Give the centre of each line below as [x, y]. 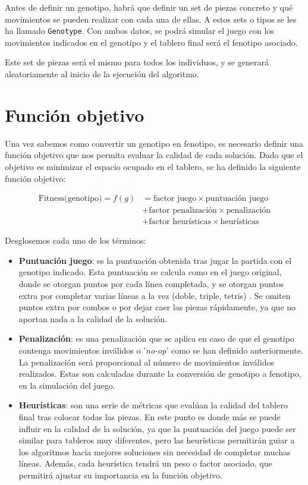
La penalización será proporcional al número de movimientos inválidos [146, 362]
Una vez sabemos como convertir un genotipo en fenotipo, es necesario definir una [154, 143]
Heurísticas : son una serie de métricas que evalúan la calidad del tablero [153, 405]
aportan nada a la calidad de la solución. [93, 318]
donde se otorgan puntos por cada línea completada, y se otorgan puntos [151, 284]
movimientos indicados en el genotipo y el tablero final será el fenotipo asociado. [151, 42]
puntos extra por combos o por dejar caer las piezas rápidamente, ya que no [157, 307]
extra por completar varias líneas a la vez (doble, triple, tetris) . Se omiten [155, 295]
